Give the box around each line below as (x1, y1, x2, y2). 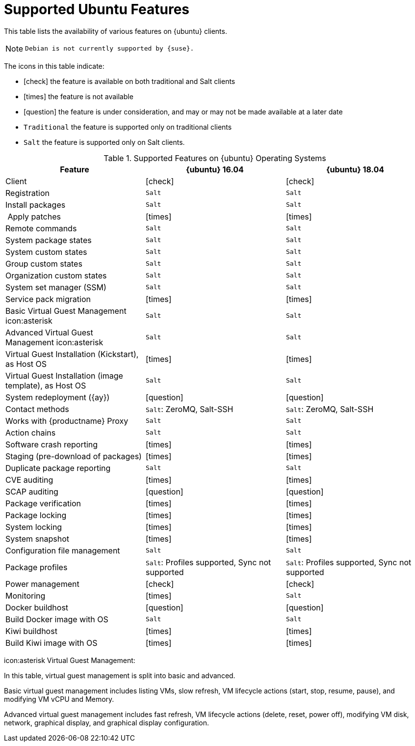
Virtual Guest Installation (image (5, 370, 123, 381)
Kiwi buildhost (5, 626, 57, 636)
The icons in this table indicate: (4, 61, 104, 70)
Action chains (5, 427, 56, 438)
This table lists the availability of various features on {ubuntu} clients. (4, 27, 227, 35)
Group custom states (5, 258, 82, 269)
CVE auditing (5, 474, 53, 485)
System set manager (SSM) (5, 282, 106, 292)
